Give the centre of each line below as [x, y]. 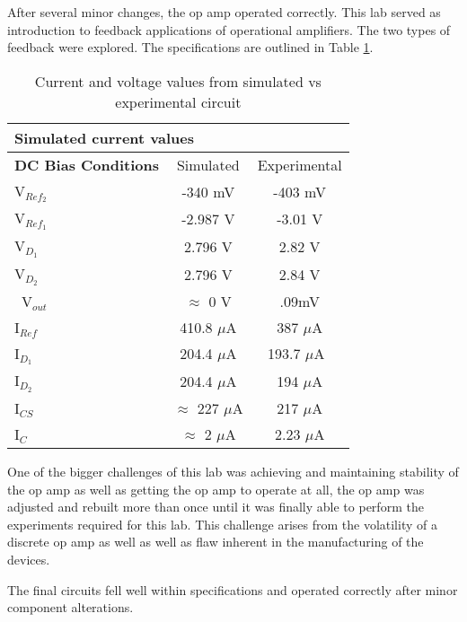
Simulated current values [105, 137]
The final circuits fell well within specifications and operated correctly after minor [233, 589]
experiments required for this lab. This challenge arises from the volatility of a [222, 524]
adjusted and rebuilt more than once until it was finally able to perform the [216, 507]
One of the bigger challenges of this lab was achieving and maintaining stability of [233, 471]
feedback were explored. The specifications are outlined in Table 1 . [190, 47]
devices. [29, 559]
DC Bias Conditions [87, 164]
